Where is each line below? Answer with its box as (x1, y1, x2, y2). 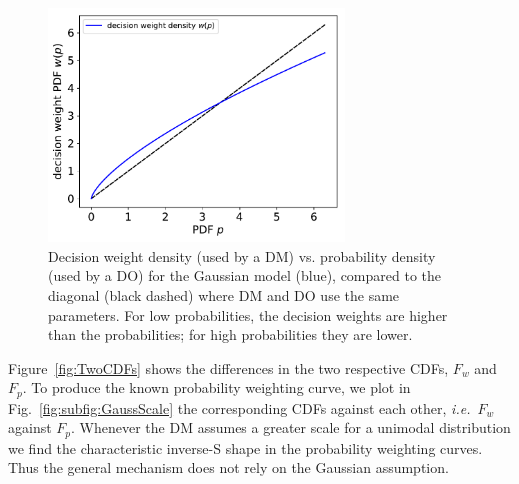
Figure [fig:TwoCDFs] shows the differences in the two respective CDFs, (8, 357, 449, 378)
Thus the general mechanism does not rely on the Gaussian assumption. (8, 457, 449, 478)
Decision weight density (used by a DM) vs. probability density (48, 245, 436, 266)
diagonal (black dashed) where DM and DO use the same (48, 284, 400, 305)
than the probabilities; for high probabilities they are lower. (48, 324, 413, 345)
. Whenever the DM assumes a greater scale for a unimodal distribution (71, 417, 511, 438)
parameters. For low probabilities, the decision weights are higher (48, 304, 448, 325)
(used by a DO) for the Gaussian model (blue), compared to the (48, 265, 441, 286)
